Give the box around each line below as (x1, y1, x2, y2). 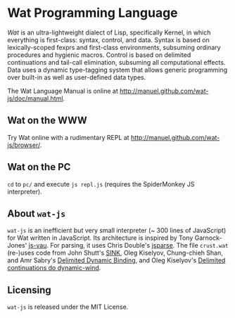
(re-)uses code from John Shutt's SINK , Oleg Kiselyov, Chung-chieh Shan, (7, 248, 223, 257)
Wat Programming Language (7, 5, 178, 21)
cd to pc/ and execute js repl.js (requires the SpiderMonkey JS (7, 179, 195, 188)
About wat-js (7, 208, 66, 220)
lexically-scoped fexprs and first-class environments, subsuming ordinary (7, 43, 221, 51)
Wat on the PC (7, 161, 71, 173)
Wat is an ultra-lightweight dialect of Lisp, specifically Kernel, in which (7, 28, 211, 37)
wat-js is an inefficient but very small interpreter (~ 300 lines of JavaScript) (7, 227, 227, 235)
